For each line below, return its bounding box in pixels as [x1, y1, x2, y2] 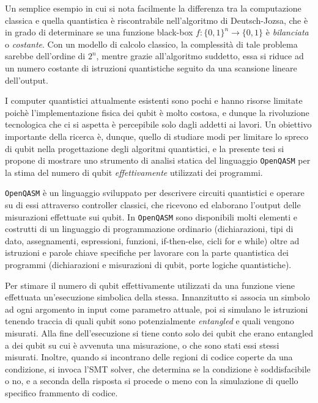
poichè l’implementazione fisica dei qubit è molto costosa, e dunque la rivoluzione [5, 106, 309, 118]
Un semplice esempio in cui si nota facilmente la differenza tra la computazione [5, 2, 301, 14]
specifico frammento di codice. [5, 387, 118, 399]
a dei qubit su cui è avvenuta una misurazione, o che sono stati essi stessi [5, 338, 279, 351]
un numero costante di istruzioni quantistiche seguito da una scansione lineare [5, 61, 297, 74]
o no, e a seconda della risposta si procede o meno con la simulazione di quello [5, 374, 298, 387]
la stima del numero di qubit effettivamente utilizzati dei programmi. [5, 165, 263, 178]
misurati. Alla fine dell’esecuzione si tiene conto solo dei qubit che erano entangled [5, 327, 313, 339]
